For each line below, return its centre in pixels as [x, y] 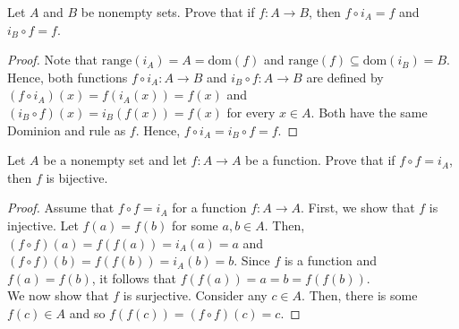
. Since [252, 260]
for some [195, 225]
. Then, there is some [360, 295]
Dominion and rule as [67, 130]
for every [251, 112]
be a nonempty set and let [115, 160]
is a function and [331, 260]
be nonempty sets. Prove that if [168, 12]
